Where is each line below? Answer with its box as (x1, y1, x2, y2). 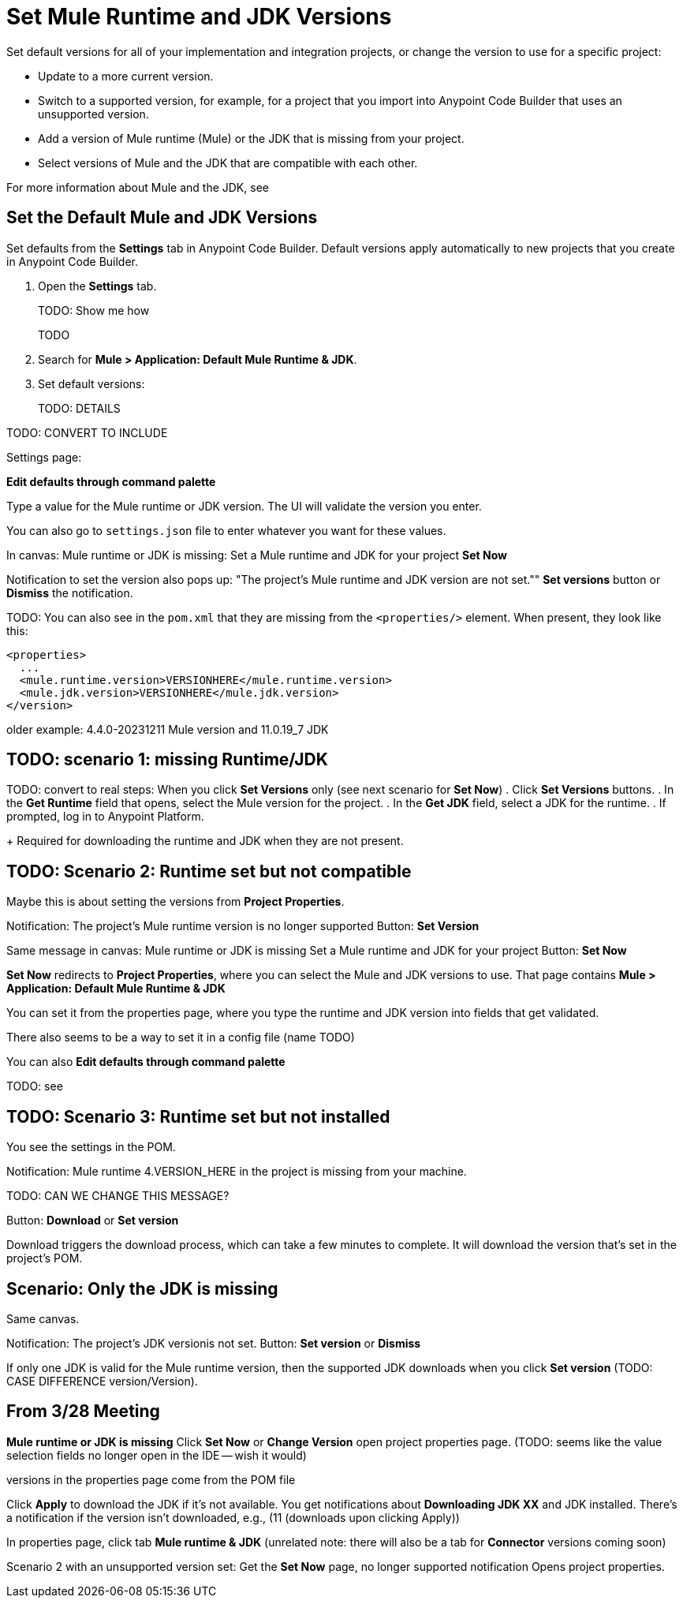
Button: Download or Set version (6, 1213, 179, 1228)
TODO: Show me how (38, 303, 150, 317)
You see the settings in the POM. (6, 1140, 176, 1154)
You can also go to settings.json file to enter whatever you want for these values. (6, 523, 446, 537)
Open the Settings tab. (38, 279, 157, 293)
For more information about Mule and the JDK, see (6, 180, 269, 194)
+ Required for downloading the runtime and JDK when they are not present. (6, 834, 404, 848)
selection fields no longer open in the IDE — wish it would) (6, 1448, 307, 1462)
